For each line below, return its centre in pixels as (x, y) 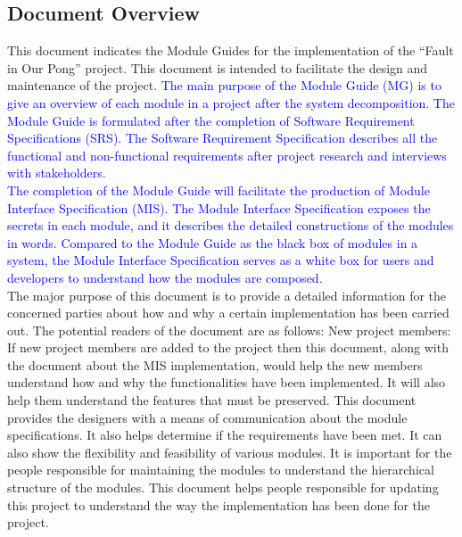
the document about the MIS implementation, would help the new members (215, 364)
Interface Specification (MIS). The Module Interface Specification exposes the (219, 207)
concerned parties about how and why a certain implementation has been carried (228, 313)
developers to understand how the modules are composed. (165, 277)
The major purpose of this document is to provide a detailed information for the (227, 295)
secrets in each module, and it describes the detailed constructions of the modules (231, 225)
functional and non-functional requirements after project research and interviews (227, 155)
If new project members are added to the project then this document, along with (228, 347)
